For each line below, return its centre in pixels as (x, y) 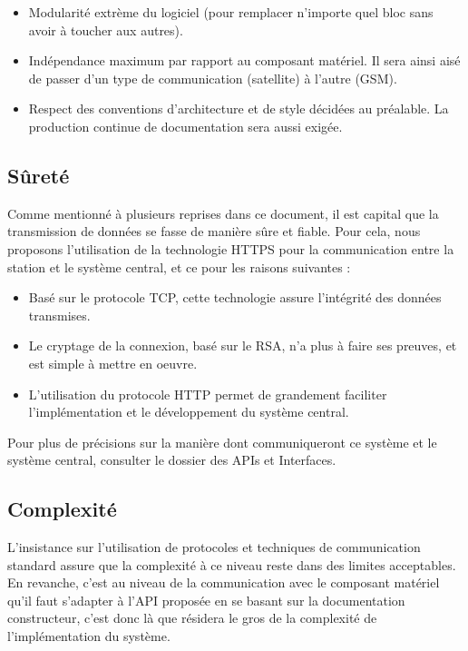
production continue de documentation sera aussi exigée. (185, 126)
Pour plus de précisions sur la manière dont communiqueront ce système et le (222, 442)
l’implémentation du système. (89, 636)
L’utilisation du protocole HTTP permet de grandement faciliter (208, 394)
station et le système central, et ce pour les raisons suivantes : (179, 266)
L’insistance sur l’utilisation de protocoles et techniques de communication (214, 547)
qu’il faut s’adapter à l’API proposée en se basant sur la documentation (206, 600)
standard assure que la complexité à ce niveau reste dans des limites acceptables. (232, 564)
